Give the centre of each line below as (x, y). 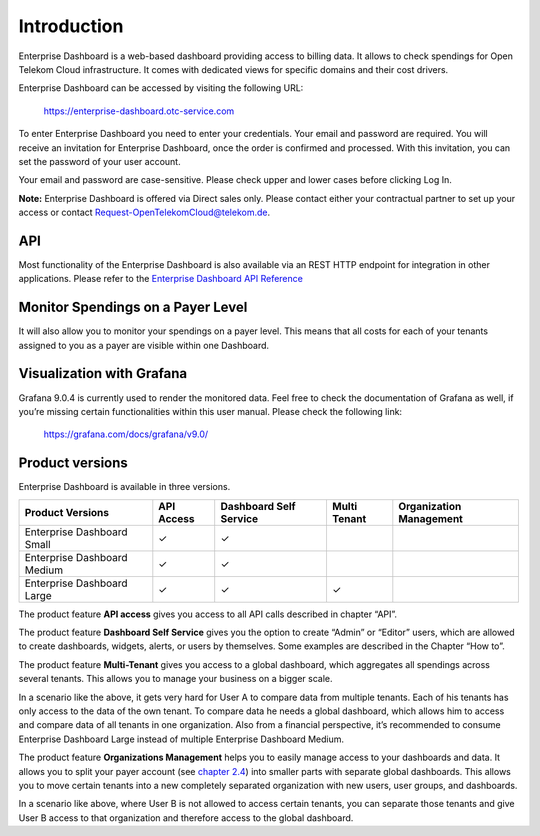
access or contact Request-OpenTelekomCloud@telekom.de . (144, 212)
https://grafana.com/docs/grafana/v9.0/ (126, 434)
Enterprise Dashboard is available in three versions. (124, 487)
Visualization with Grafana (103, 373)
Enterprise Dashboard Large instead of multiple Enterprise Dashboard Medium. (181, 739)
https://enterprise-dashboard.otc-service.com (139, 111)
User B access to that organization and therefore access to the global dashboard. (186, 817)
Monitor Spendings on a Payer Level (133, 307)
